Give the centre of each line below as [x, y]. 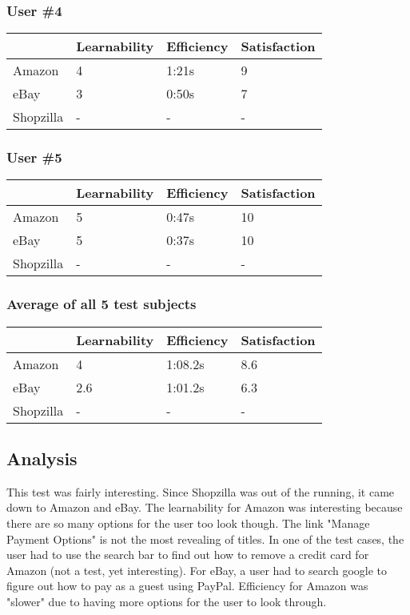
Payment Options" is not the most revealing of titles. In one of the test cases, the [205, 539]
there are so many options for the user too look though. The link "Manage [188, 523]
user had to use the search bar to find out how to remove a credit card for [188, 555]
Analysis [42, 458]
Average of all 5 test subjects [102, 304]
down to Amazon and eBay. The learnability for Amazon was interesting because [205, 507]
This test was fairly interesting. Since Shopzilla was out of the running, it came [201, 491]
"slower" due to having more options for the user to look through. [167, 602]
